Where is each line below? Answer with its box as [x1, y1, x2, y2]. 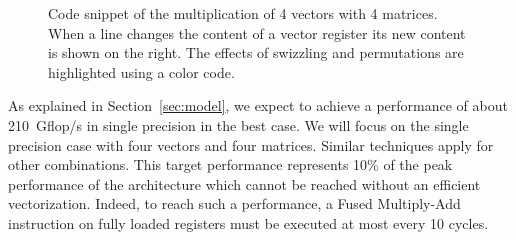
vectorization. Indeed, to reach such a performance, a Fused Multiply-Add [8, 193, 461, 214]
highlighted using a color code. [48, 61, 235, 82]
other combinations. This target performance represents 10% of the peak [8, 154, 453, 175]
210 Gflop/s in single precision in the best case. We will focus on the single [8, 114, 469, 135]
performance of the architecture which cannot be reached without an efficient [8, 173, 481, 194]
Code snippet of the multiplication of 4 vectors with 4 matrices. [48, 3, 438, 23]
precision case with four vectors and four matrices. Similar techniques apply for [8, 134, 494, 155]
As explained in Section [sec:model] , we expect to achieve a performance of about [8, 95, 508, 116]
